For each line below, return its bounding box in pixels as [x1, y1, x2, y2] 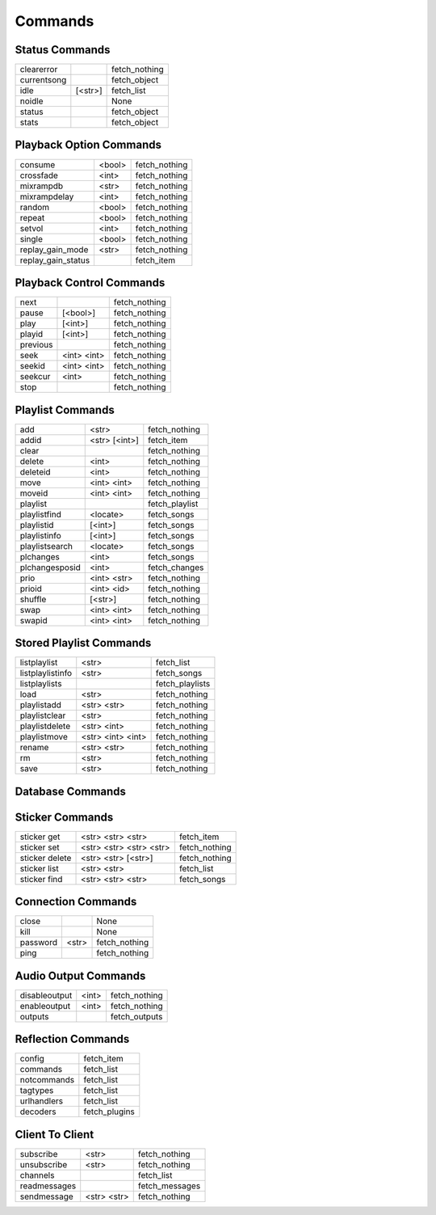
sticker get [19, 831, 61, 842]
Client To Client [15, 1128, 94, 1141]
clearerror [19, 64, 58, 75]
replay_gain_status [19, 255, 90, 266]
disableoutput [19, 989, 73, 1001]
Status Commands [15, 43, 111, 57]
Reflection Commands [15, 1032, 130, 1046]
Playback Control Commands [15, 276, 166, 289]
